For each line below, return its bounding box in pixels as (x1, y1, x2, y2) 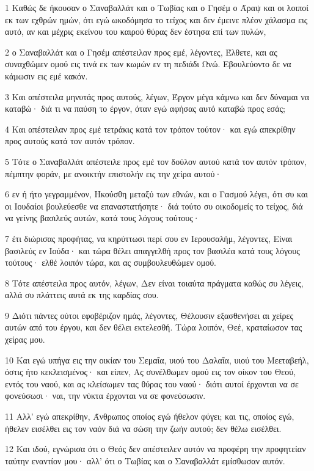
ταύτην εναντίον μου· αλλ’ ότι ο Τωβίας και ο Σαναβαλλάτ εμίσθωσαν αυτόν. (5, 454, 285, 467)
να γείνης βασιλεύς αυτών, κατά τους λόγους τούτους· (5, 211, 200, 224)
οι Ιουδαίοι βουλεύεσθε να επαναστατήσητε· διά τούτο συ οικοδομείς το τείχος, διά (5, 199, 303, 212)
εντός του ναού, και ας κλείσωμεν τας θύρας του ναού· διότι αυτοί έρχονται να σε (5, 377, 299, 390)
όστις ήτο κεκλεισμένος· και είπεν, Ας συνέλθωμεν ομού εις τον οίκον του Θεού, (5, 365, 296, 378)
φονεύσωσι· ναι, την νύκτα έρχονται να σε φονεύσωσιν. (5, 389, 206, 402)
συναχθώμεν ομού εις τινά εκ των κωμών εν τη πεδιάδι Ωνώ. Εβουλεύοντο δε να (5, 57, 291, 70)
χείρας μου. (5, 333, 45, 346)
